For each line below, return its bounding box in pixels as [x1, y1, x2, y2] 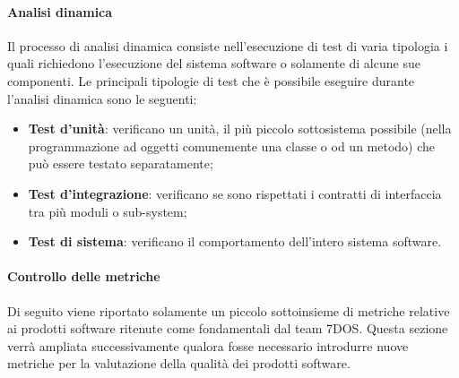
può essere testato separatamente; [28, 154, 213, 173]
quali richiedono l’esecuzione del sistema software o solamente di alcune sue [7, 54, 420, 73]
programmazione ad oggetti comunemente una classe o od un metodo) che [28, 136, 436, 155]
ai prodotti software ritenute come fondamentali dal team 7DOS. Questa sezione [7, 319, 448, 338]
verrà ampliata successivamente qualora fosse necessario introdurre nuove [7, 336, 409, 355]
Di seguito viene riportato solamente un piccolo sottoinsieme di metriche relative [7, 301, 450, 320]
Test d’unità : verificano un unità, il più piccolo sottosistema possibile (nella [28, 119, 452, 138]
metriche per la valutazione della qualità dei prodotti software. [7, 354, 351, 373]
